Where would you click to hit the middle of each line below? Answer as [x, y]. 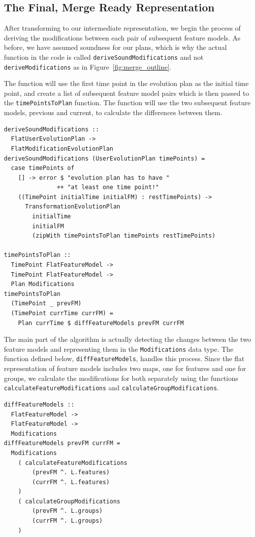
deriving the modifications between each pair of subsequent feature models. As [122, 37]
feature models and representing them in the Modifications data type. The [119, 349]
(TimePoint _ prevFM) [46, 304]
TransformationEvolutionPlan [73, 207]
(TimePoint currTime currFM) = [62, 313]
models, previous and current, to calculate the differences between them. [113, 112]
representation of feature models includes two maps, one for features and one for [125, 368]
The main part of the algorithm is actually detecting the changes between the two [127, 339]
